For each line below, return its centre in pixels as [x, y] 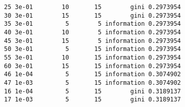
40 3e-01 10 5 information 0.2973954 [92, 32]
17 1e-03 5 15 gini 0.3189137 [92, 100]
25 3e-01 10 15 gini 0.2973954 [92, 7]
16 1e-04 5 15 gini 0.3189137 [92, 91]
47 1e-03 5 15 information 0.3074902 [92, 83]
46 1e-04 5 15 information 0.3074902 [92, 74]
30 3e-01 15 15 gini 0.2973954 [92, 15]
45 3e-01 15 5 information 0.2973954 [92, 41]
